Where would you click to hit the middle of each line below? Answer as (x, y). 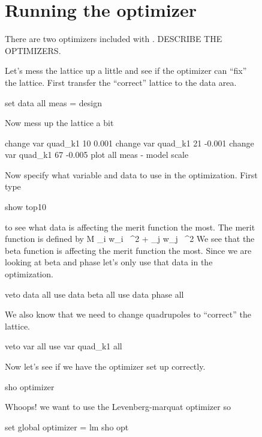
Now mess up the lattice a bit (59, 123)
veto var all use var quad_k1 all (64, 346)
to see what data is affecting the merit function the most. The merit (130, 227)
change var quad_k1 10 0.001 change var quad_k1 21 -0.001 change (130, 143)
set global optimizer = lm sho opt (67, 426)
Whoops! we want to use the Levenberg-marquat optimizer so (118, 407)
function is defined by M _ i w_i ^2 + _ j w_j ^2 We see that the (130, 239)
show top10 (25, 207)
